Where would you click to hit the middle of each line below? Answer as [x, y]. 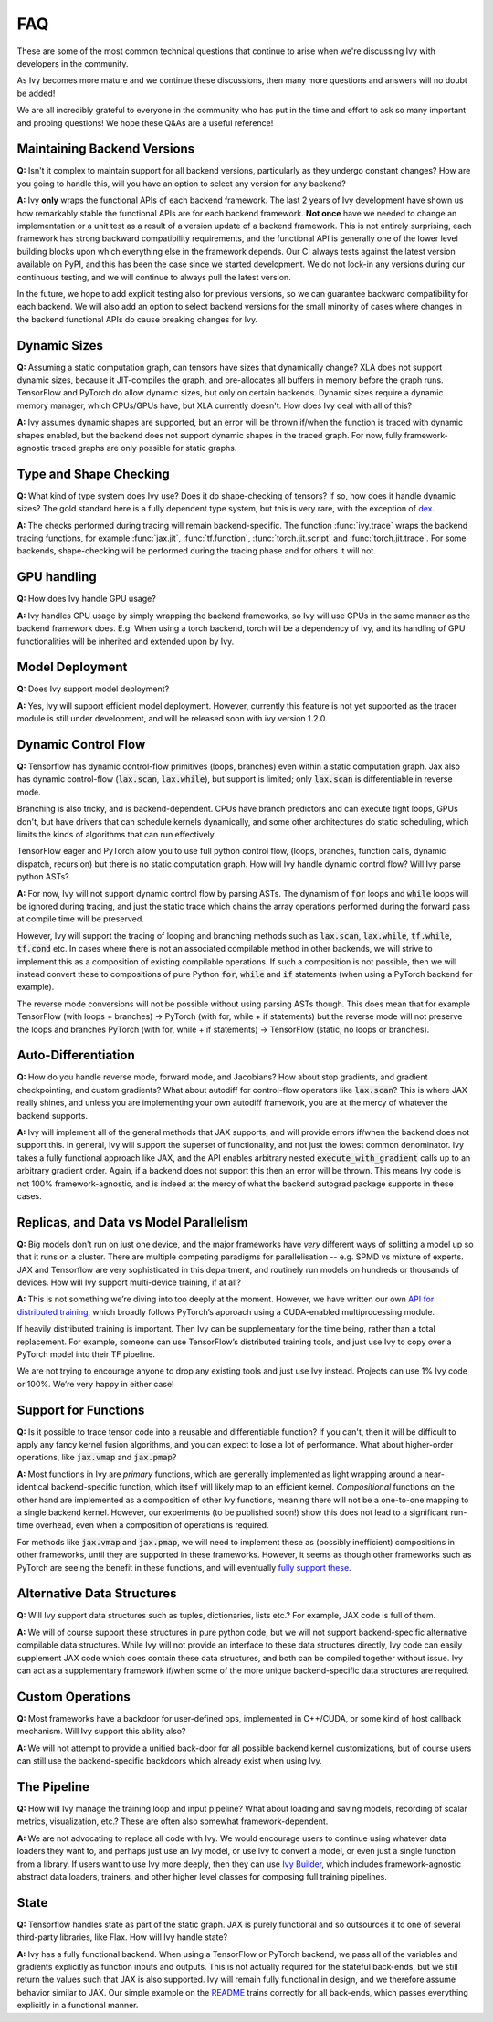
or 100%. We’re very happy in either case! [95, 1384]
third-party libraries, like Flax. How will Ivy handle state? [122, 1937]
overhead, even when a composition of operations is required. [152, 1525]
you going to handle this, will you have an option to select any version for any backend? [181, 184]
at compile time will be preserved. [81, 919]
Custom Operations [74, 1696]
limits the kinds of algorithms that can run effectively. [116, 835]
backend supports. [52, 1115]
